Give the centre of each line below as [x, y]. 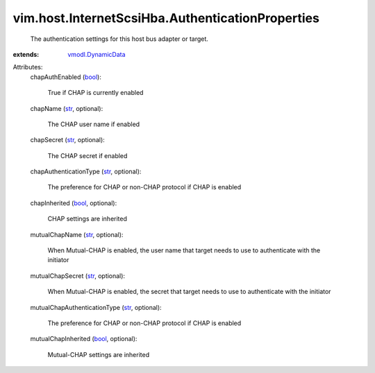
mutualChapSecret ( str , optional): [77, 276]
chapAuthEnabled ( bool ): [66, 77]
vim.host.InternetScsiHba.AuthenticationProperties [166, 18]
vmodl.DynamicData [97, 54]
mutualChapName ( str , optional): [77, 234]
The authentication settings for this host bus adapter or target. [119, 39]
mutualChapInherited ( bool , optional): [84, 339]
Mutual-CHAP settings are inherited [99, 354]
